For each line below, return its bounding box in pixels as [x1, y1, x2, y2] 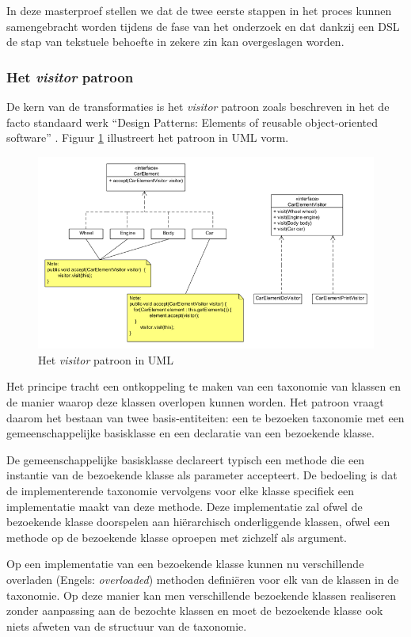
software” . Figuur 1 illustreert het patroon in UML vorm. [6, 129, 289, 146]
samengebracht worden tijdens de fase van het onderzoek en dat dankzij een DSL [6, 17, 400, 34]
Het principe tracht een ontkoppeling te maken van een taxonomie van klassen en [6, 378, 401, 395]
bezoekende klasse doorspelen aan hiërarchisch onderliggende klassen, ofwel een [6, 513, 390, 530]
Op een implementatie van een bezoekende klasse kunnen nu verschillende [6, 555, 364, 572]
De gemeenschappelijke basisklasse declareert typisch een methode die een [6, 451, 365, 467]
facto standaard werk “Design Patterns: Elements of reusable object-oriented [6, 113, 378, 130]
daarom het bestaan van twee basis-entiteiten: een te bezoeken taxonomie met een [6, 409, 405, 425]
